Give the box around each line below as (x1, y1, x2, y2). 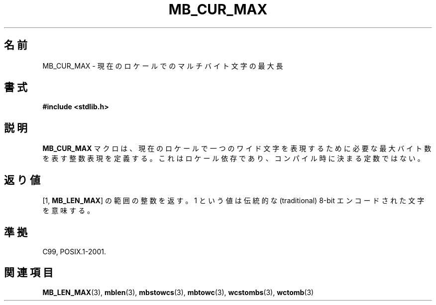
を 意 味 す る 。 (42, 206, 95, 215)
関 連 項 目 (4, 266, 53, 279)
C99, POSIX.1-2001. (42, 247, 106, 256)
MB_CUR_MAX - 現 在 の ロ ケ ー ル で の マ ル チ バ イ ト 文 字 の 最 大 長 (42, 61, 283, 70)
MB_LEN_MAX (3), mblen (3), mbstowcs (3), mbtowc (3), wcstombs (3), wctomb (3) (42, 288, 314, 297)
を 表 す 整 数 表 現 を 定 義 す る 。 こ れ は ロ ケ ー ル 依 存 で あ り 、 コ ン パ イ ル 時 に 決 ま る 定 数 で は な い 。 (42, 154, 425, 163)
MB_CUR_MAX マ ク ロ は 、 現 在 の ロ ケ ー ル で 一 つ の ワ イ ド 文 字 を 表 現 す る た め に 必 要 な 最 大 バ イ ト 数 (42, 144, 432, 153)
